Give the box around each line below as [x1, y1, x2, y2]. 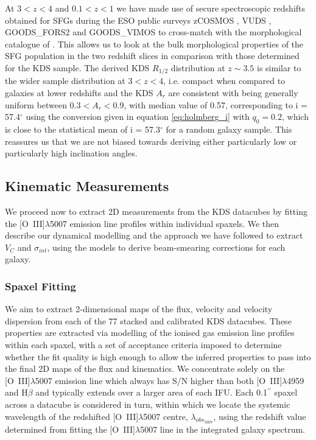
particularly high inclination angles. [5, 147, 138, 159]
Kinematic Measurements [5, 176, 169, 195]
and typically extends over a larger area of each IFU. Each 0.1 [35, 386, 267, 399]
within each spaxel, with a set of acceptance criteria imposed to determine [5, 338, 282, 351]
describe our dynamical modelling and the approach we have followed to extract [5, 229, 303, 242]
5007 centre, [143, 410, 188, 422]
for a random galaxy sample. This [166, 123, 292, 135]
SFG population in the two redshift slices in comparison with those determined [5, 49, 300, 62]
